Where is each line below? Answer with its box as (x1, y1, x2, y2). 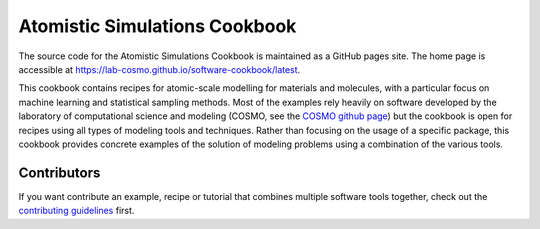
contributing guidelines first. (18, 205, 135, 217)
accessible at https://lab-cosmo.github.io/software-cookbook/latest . (18, 63, 301, 75)
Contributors (18, 164, 101, 181)
